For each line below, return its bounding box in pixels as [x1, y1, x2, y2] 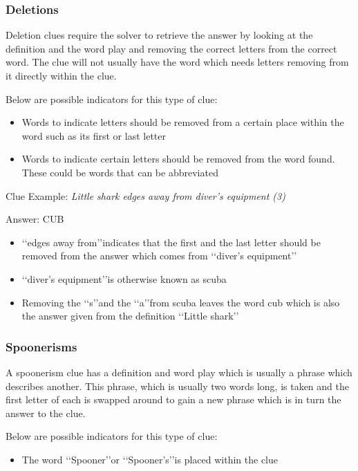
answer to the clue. [6, 405, 86, 420]
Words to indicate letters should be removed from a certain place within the [21, 115, 344, 129]
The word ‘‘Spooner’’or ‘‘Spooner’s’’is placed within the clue [21, 452, 278, 466]
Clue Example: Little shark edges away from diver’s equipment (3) [6, 188, 285, 203]
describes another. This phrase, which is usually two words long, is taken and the [6, 378, 349, 393]
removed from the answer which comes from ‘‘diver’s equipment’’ [21, 248, 297, 263]
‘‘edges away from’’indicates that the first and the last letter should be [21, 234, 321, 249]
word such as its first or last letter [21, 128, 166, 142]
